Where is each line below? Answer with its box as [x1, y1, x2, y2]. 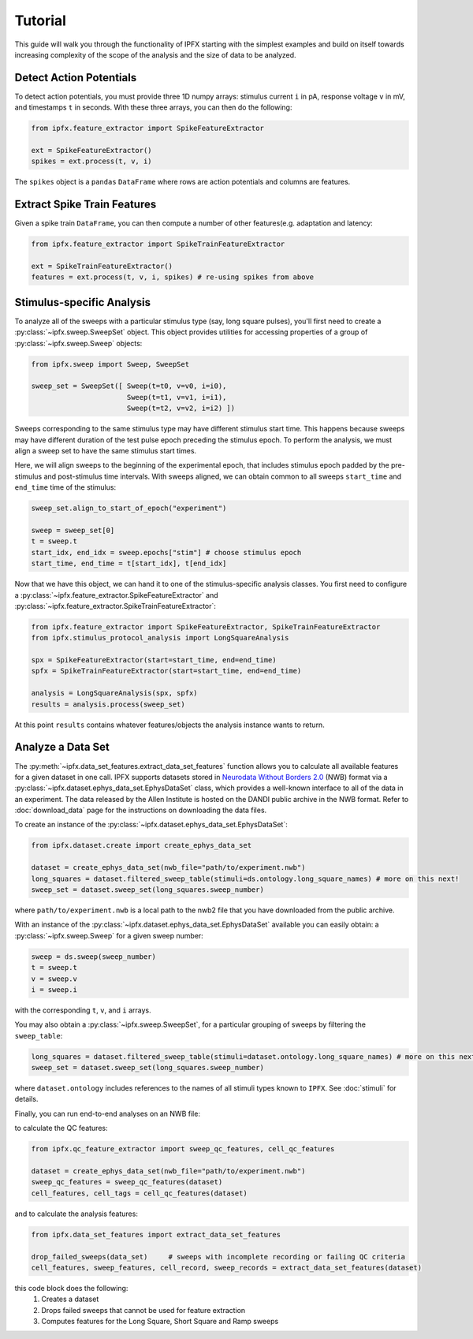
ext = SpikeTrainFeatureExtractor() [31, 262, 173, 271]
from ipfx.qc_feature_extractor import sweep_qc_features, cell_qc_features [31, 1144, 335, 1154]
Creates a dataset [41, 1294, 99, 1304]
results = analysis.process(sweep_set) [31, 699, 185, 709]
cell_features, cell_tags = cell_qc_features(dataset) [31, 1188, 248, 1198]
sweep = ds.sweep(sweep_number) [31, 952, 157, 961]
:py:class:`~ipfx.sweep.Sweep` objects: [14, 338, 143, 348]
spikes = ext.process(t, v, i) [31, 157, 153, 166]
